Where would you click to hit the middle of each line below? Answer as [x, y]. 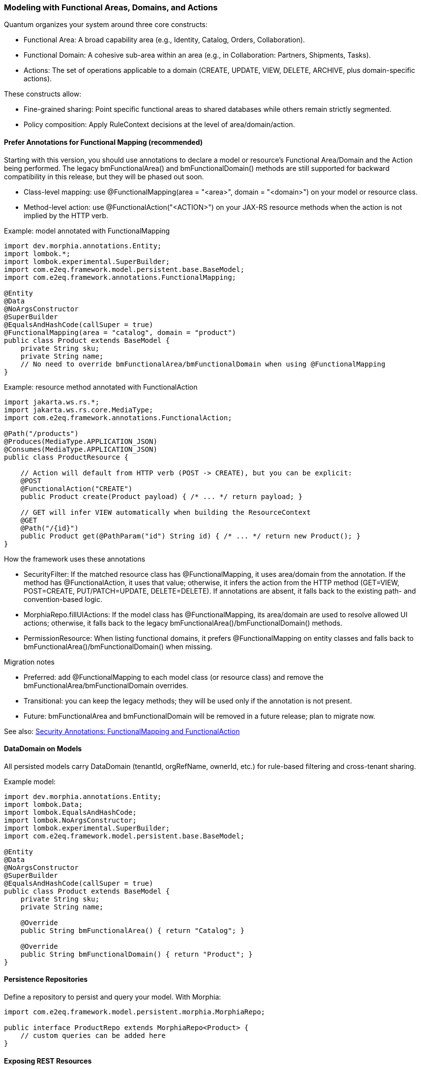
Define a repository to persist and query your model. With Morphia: [113, 997]
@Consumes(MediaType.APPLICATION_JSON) [81, 449]
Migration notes [29, 662]
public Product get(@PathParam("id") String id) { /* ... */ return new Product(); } [190, 536]
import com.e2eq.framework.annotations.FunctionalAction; [118, 418]
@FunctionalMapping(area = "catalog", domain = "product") [120, 332]
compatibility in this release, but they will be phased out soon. [104, 176]
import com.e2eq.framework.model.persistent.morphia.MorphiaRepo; [135, 1012]
